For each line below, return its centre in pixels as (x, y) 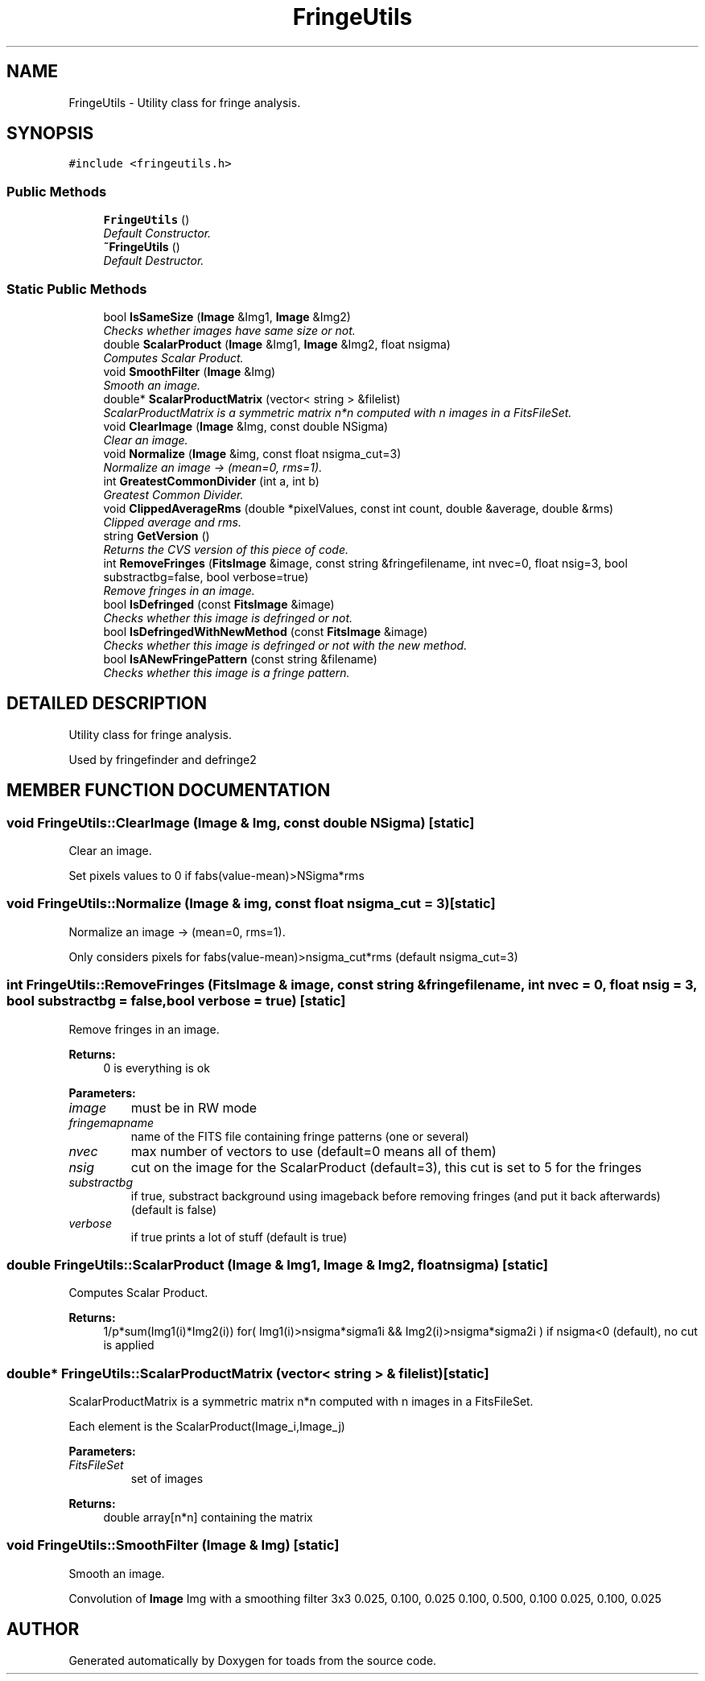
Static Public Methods (77, 289)
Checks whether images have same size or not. (229, 330)
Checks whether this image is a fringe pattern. (227, 672)
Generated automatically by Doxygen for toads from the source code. (253, 1660)
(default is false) (174, 1209)
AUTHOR (43, 1629)
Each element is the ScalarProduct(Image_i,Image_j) (207, 1426)
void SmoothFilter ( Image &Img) (190, 371)
